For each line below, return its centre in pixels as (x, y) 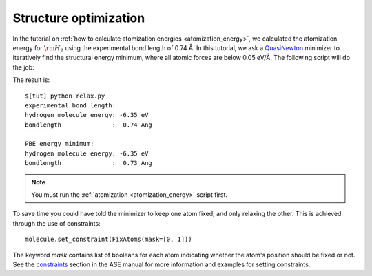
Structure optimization (79, 18)
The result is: (31, 80)
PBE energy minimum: (60, 144)
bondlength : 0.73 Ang (89, 163)
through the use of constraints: (56, 223)
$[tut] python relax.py (65, 96)
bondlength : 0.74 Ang (89, 125)
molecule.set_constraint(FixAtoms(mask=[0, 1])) (108, 240)
